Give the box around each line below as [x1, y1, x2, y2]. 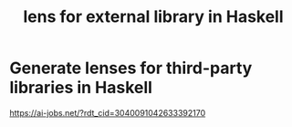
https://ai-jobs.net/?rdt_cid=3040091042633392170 [9, 107, 206, 118]
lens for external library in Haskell [22, 6, 285, 27]
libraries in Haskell [9, 78, 153, 98]
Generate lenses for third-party [9, 58, 253, 79]
